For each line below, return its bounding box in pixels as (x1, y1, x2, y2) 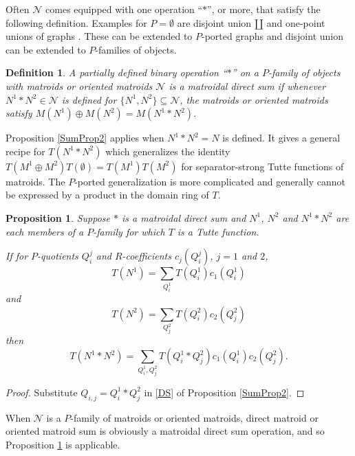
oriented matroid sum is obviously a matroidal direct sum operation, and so (6, 424, 325, 438)
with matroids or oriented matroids (6, 78, 153, 93)
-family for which (93, 224, 165, 238)
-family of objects (268, 65, 341, 80)
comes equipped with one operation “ (45, 2, 203, 16)
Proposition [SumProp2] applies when (6, 130, 164, 145)
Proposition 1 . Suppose (6, 210, 110, 225)
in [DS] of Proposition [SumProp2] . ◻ (144, 385, 305, 399)
